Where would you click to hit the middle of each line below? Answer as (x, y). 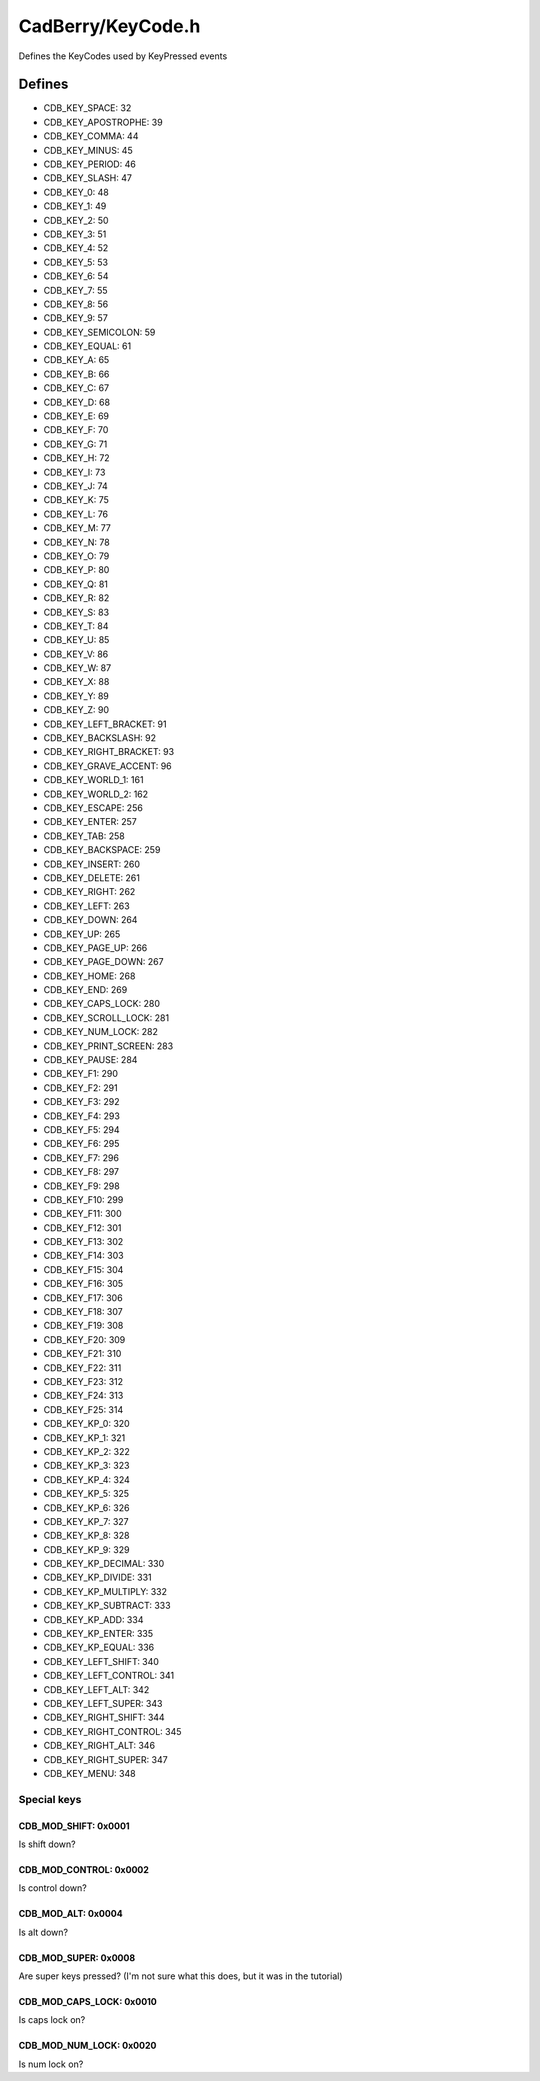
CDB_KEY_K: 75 (76, 500)
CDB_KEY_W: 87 (77, 668)
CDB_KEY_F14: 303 (83, 1256)
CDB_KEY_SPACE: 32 (87, 108)
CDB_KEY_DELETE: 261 (91, 877)
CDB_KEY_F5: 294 (81, 1129)
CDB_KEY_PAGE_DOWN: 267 (103, 962)
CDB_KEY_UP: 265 (82, 934)
